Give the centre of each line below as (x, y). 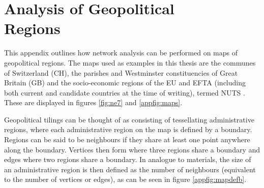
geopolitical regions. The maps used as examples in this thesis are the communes (130, 62)
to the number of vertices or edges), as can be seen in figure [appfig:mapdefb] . (125, 179)
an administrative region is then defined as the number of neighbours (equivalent (130, 169)
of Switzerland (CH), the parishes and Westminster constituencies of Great (121, 72)
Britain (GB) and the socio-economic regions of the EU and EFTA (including (125, 83)
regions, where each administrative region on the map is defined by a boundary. (128, 129)
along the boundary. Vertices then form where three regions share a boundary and (132, 149)
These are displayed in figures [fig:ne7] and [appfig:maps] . (93, 102)
